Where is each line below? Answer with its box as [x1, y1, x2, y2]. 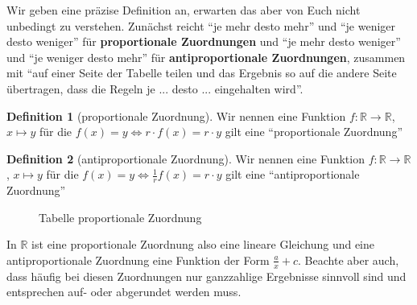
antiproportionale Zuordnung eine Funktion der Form [6, 251, 270, 268]
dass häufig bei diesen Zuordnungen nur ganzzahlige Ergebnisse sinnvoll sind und [6, 267, 407, 284]
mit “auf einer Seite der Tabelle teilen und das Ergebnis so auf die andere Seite [6, 64, 397, 81]
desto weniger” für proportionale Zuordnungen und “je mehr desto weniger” [6, 33, 401, 50]
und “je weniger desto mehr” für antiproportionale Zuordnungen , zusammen [6, 48, 406, 65]
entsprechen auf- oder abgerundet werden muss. [6, 283, 242, 300]
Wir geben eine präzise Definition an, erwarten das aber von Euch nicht [6, 2, 361, 18]
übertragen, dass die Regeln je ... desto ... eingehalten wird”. [6, 80, 303, 97]
